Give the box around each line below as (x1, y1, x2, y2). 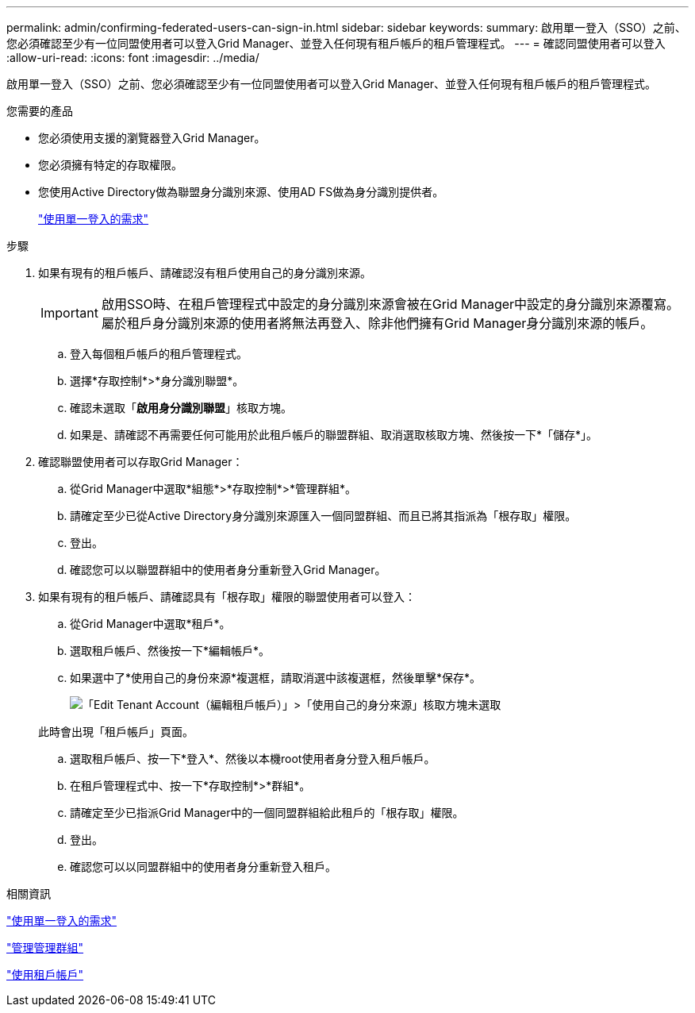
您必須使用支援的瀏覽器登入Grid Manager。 (38, 131, 266, 144)
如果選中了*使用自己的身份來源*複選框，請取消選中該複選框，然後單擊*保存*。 (70, 671, 482, 684)
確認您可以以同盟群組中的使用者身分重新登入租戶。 (70, 860, 336, 873)
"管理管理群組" (6, 941, 84, 954)
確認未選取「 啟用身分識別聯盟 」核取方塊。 (70, 401, 292, 414)
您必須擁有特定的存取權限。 (38, 158, 182, 171)
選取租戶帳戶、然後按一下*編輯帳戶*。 (70, 644, 271, 657)
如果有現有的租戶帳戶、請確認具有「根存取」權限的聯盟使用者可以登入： (38, 590, 416, 603)
